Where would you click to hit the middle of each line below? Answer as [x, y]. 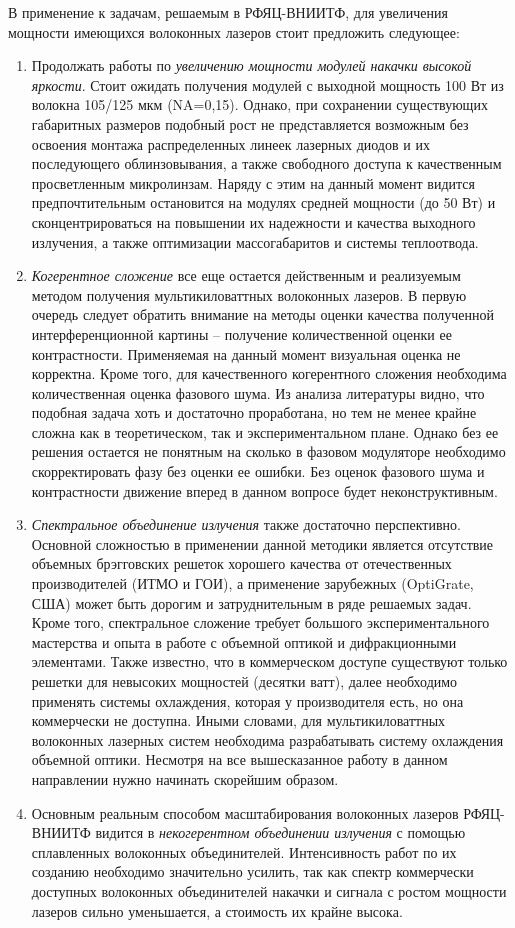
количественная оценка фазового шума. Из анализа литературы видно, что [258, 392]
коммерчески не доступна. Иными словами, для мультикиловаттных [238, 720]
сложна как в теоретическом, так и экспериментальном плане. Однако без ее [265, 431]
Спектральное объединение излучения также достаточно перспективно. [246, 524]
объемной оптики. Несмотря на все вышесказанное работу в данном [239, 759]
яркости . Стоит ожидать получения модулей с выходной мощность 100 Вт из [267, 84]
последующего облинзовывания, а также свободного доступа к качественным [266, 163]
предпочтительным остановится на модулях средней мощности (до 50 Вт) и [263, 202]
